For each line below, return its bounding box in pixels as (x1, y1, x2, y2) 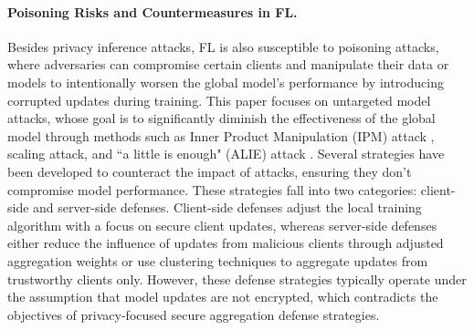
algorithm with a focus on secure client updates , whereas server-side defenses (7, 215, 437, 234)
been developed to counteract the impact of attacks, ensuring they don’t (7, 161, 412, 180)
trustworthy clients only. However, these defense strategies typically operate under (7, 269, 467, 288)
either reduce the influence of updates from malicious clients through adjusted (7, 233, 444, 253)
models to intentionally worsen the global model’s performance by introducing (7, 72, 444, 91)
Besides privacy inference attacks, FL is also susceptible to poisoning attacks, (7, 36, 439, 56)
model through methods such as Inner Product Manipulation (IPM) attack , (7, 126, 435, 145)
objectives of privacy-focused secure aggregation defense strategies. (7, 304, 380, 324)
